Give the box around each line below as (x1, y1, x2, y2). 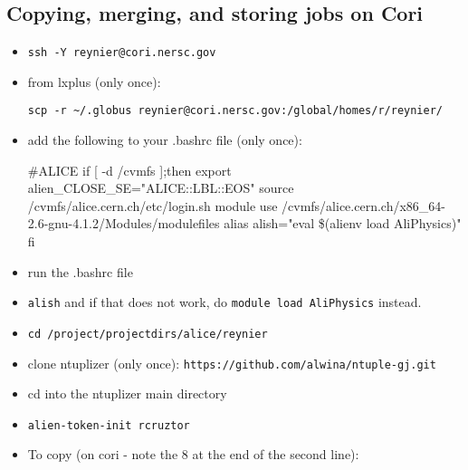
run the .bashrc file (27, 262, 133, 281)
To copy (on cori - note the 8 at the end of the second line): (27, 445, 359, 464)
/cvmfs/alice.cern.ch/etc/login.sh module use (27, 196, 278, 215)
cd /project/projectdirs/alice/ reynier (27, 327, 268, 341)
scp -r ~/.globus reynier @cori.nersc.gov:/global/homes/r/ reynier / (27, 104, 444, 118)
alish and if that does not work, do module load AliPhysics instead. (27, 293, 422, 312)
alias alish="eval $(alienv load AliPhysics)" (224, 214, 462, 233)
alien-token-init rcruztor (27, 418, 190, 432)
